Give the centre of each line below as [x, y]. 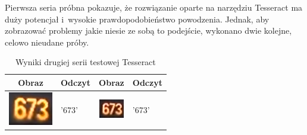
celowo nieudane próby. [47, 42]
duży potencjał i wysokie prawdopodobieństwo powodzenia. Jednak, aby [137, 19]
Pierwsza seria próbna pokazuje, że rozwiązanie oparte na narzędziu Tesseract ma [154, 7]
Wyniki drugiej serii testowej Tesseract [86, 62]
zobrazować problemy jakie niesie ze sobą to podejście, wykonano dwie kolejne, [148, 30]
